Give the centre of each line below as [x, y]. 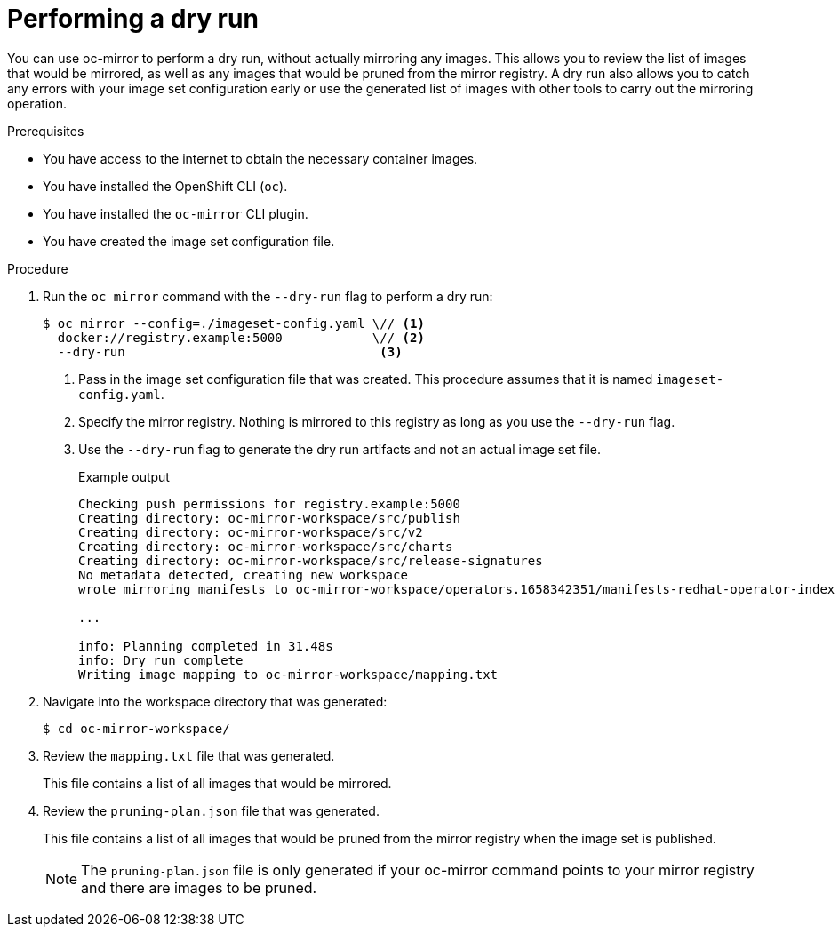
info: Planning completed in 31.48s [206, 646]
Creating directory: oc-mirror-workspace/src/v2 [251, 532]
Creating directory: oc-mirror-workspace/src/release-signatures [311, 560]
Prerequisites [46, 131]
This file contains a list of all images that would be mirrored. [217, 783]
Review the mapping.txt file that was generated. [189, 755]
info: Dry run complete [161, 660]
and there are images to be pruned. [199, 887]
